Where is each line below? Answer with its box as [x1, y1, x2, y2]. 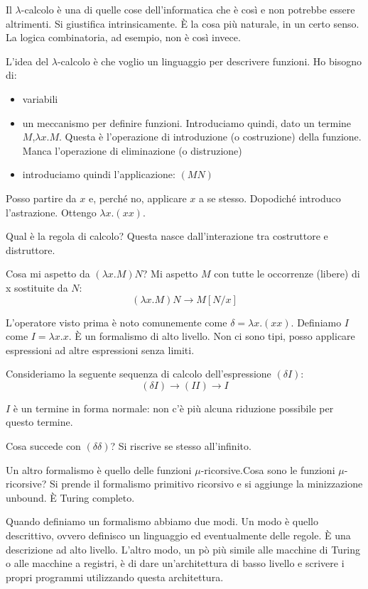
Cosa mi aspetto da [6, 266, 90, 281]
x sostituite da [6, 280, 68, 294]
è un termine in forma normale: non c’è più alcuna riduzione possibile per [13, 400, 334, 415]
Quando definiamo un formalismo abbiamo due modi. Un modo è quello [6, 514, 318, 529]
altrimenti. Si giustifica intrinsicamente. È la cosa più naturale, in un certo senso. [6, 16, 359, 31]
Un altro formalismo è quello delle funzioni [6, 462, 192, 477]
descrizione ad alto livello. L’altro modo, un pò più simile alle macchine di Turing [6, 541, 361, 556]
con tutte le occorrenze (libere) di [214, 266, 360, 281]
